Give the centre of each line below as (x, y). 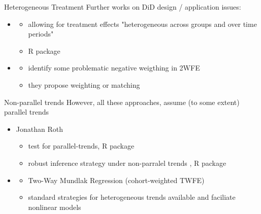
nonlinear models (55, 207)
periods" (41, 34)
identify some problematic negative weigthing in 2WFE (114, 68)
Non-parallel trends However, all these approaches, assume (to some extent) (122, 102)
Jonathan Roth (39, 129)
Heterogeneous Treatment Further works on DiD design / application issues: (123, 7)
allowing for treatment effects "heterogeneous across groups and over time (142, 24)
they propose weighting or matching (84, 84)
